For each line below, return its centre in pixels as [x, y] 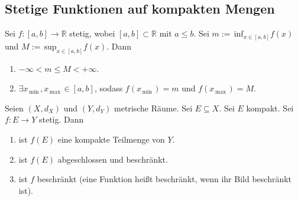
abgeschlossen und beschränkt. [113, 159]
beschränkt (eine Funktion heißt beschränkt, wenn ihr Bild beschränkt [164, 179]
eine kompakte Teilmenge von [111, 139]
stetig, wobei [92, 33]
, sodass [108, 88]
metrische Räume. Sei [153, 108]
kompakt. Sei [270, 108]
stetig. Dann [61, 119]
